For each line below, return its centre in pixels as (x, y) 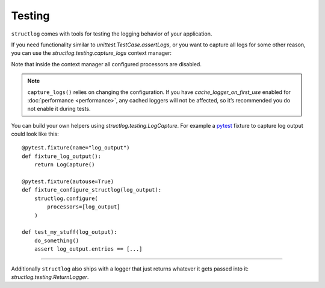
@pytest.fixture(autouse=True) (68, 182)
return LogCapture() (64, 165)
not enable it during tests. (59, 109)
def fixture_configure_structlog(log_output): (92, 190)
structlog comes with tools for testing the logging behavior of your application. (112, 34)
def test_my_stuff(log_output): (70, 232)
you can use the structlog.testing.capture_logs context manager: (91, 53)
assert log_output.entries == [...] (88, 249)
